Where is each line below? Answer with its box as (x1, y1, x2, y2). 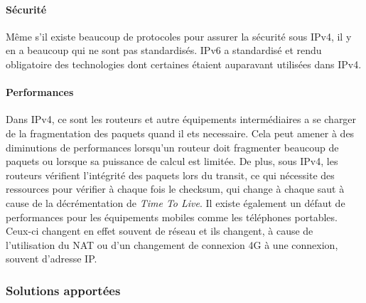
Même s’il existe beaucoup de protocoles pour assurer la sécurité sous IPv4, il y (6, 28, 352, 43)
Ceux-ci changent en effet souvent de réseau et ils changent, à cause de (6, 223, 313, 238)
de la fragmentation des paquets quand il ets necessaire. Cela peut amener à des (6, 125, 355, 140)
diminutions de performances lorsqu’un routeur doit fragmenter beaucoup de (6, 139, 339, 154)
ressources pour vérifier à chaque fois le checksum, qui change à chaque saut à (6, 181, 345, 196)
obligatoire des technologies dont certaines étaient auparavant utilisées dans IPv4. (6, 56, 362, 71)
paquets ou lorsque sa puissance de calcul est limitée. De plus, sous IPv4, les (6, 154, 338, 169)
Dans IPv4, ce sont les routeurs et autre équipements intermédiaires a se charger (6, 112, 357, 127)
